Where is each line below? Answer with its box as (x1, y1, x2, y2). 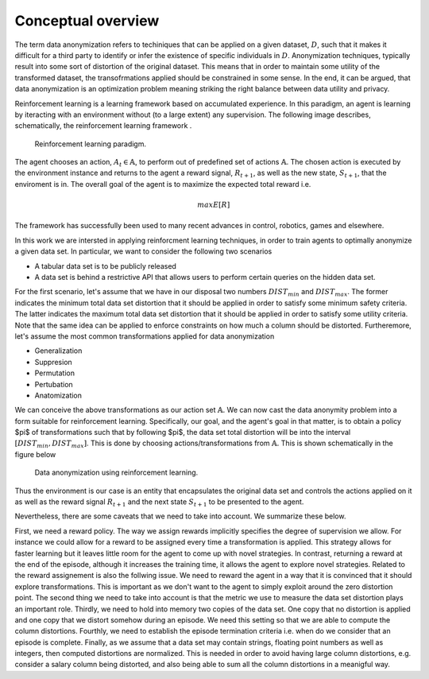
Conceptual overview (14, 12, 160, 29)
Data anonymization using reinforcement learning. (34, 468, 199, 477)
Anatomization (34, 390, 83, 400)
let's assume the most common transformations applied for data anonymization (14, 331, 275, 341)
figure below (14, 449, 56, 459)
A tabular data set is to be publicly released (34, 261, 176, 270)
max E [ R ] (197, 200, 230, 210)
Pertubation (34, 379, 73, 389)
